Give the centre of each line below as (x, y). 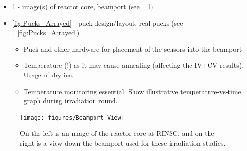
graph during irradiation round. (71, 101)
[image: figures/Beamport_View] (72, 118)
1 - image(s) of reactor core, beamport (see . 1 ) (83, 6)
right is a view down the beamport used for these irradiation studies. (123, 143)
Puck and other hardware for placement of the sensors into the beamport (133, 48)
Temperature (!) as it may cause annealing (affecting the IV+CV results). (134, 65)
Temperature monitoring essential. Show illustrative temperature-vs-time (132, 91)
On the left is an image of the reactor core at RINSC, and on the (117, 133)
